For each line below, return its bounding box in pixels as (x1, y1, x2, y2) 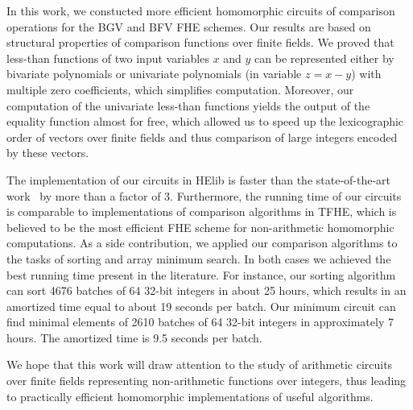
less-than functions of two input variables (6, 49, 209, 66)
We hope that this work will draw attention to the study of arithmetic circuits (6, 356, 393, 373)
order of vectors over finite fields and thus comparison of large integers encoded (6, 128, 398, 145)
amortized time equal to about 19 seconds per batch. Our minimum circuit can (6, 297, 396, 314)
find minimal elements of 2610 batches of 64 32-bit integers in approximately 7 (6, 313, 394, 330)
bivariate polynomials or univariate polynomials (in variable (6, 65, 302, 82)
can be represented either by (254, 49, 394, 66)
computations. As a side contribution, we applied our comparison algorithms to (6, 234, 398, 251)
